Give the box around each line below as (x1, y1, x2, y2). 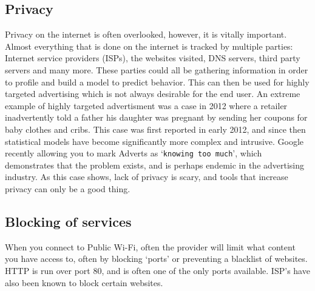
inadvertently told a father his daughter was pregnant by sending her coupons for (5, 111, 308, 124)
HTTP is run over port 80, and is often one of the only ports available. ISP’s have (5, 264, 310, 276)
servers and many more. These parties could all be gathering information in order (5, 63, 308, 76)
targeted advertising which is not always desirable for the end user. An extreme (5, 87, 300, 100)
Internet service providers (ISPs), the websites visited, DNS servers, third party (5, 52, 300, 64)
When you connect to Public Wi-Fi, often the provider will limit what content (5, 240, 296, 253)
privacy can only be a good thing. (5, 182, 130, 195)
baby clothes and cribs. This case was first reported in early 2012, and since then (5, 122, 306, 135)
